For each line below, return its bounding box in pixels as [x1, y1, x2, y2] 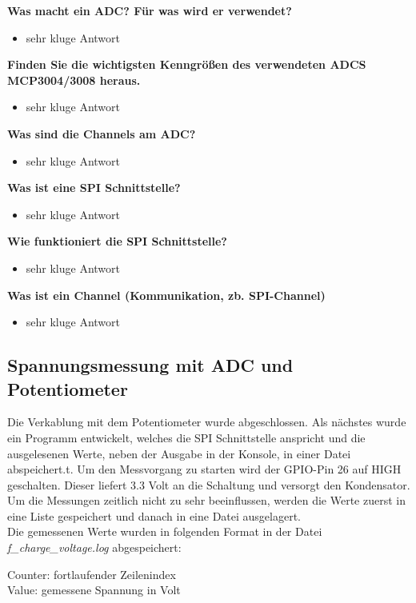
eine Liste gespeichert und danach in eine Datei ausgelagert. [7, 507, 302, 524]
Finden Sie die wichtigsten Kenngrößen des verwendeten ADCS [7, 56, 366, 73]
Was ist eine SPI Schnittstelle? [7, 179, 181, 196]
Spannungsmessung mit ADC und [7, 353, 294, 377]
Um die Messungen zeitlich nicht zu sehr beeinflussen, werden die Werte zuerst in [7, 492, 406, 509]
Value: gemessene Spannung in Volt [7, 581, 181, 598]
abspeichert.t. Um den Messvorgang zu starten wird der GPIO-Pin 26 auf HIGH [7, 461, 402, 477]
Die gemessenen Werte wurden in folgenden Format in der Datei [7, 523, 322, 540]
